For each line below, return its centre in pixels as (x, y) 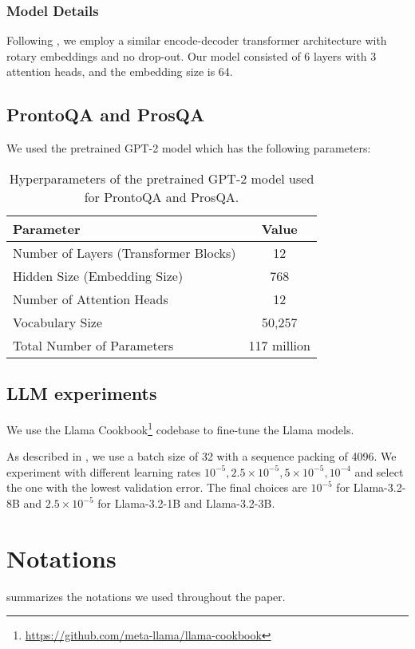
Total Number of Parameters (93, 345)
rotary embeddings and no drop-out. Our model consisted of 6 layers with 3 (192, 55)
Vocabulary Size (58, 322)
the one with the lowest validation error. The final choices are (157, 487)
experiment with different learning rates (104, 471)
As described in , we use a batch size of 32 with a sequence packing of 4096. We (202, 456)
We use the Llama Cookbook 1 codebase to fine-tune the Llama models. (180, 428)
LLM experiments (82, 393)
